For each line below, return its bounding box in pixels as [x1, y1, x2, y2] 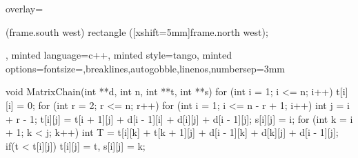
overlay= [6, 1, 43, 15]
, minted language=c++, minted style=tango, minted [6, 48, 232, 62]
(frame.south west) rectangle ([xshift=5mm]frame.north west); [6, 24, 268, 39]
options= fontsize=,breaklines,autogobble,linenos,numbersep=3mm [6, 61, 285, 75]
